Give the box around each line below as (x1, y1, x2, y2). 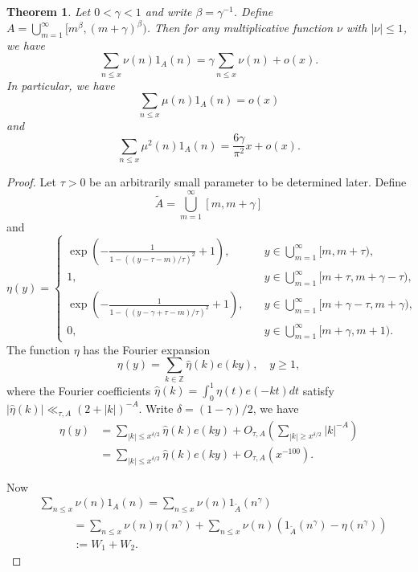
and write (145, 3, 192, 19)
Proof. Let (6, 174, 56, 190)
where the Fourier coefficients (6, 382, 151, 398)
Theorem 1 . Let (6, 3, 91, 19)
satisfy (302, 382, 334, 398)
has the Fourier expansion (83, 341, 211, 357)
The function (6, 341, 70, 357)
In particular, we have (6, 76, 115, 93)
